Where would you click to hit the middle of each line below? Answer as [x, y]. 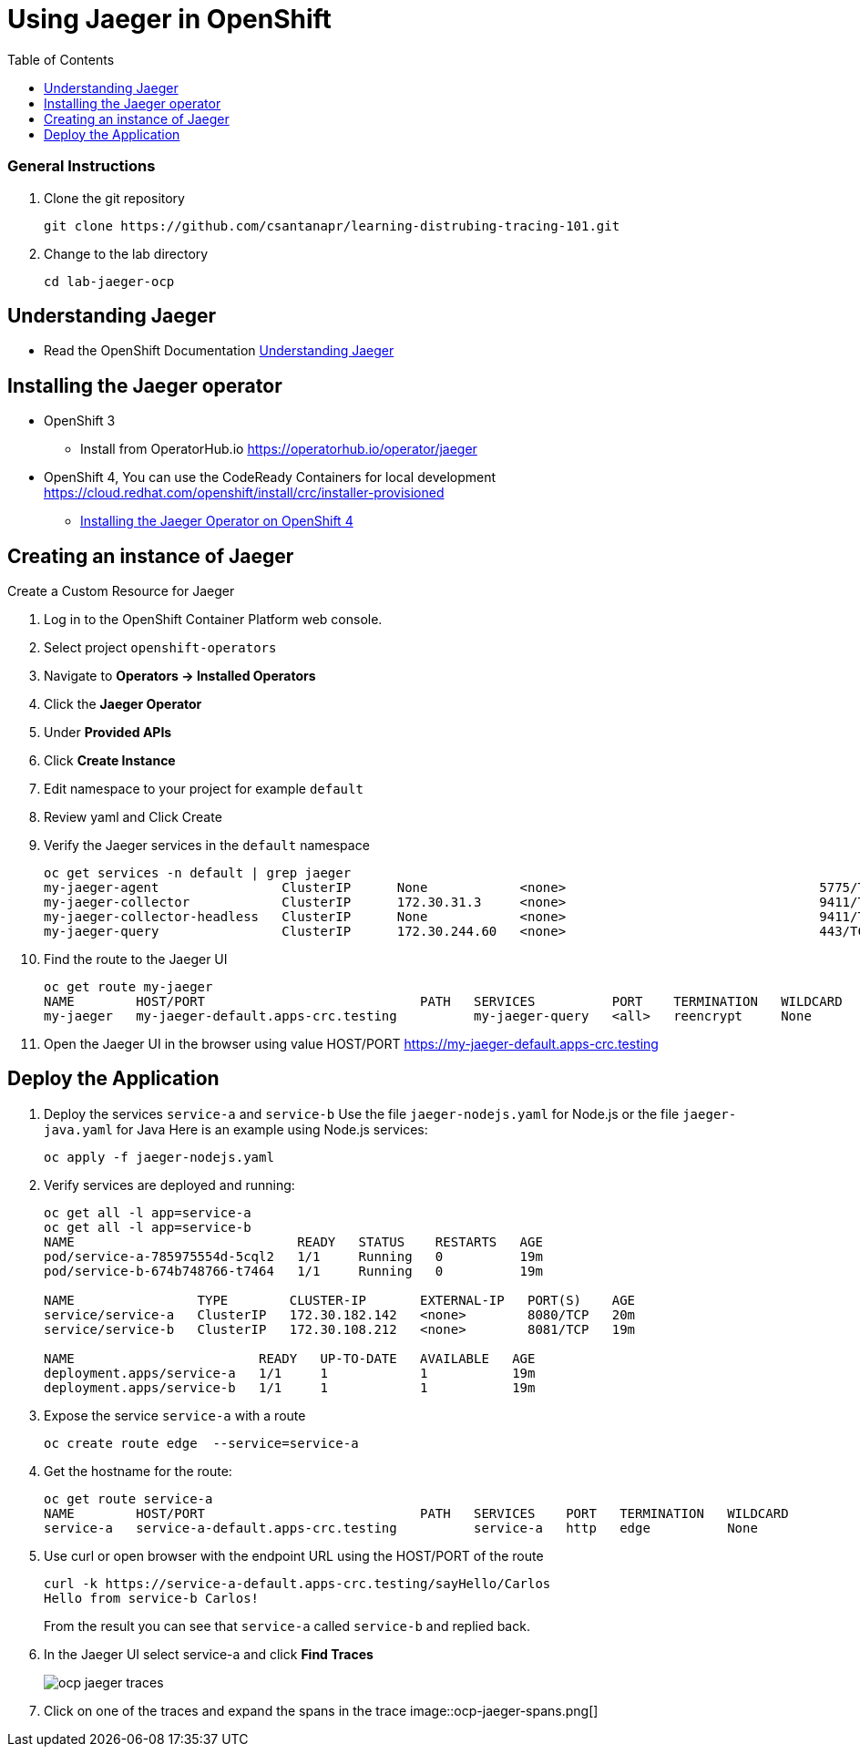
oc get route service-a [128, 1498]
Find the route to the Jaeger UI [136, 959]
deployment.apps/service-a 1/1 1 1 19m [290, 1373]
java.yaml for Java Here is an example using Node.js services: [236, 1129]
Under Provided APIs [108, 733]
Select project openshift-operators [160, 648]
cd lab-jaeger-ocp [109, 281]
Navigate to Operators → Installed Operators [180, 676]
